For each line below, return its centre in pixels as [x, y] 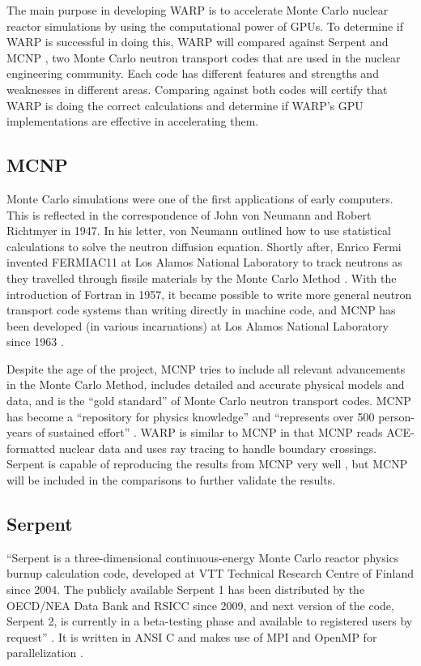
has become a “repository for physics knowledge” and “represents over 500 [191, 416]
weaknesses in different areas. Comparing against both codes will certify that [197, 89]
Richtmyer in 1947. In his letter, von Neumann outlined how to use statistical [199, 231]
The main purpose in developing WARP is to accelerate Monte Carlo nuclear [198, 10]
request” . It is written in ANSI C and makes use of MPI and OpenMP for [192, 636]
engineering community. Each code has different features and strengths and [193, 73]
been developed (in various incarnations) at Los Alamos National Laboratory [198, 325]
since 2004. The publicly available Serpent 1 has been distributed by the [186, 589]
